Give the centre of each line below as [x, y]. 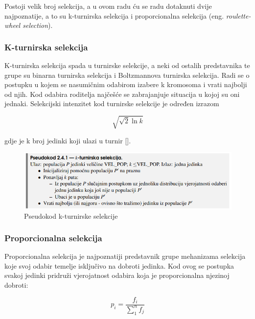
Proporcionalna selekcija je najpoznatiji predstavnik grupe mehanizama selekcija [125, 256]
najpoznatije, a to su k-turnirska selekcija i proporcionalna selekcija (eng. [114, 15]
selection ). [38, 25]
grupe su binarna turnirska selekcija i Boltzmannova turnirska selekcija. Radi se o [127, 75]
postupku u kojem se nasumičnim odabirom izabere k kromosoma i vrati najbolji [126, 84]
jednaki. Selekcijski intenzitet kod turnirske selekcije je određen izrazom [112, 103]
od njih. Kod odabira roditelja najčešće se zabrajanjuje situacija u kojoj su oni [122, 94]
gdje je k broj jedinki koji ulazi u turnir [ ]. [68, 140]
